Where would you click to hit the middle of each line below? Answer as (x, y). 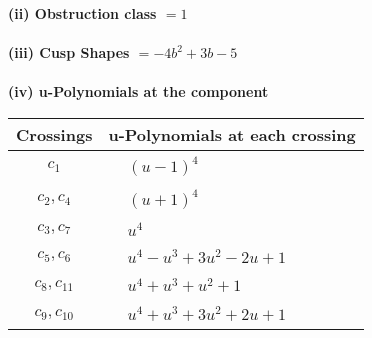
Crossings (54, 134)
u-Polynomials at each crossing (232, 134)
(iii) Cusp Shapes (69, 52)
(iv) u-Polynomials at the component (138, 91)
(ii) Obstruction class (82, 13)
